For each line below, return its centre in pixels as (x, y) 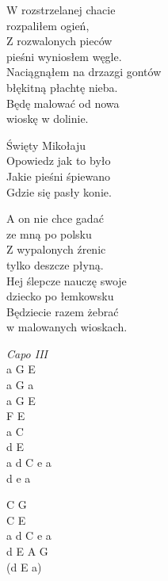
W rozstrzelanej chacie (61, 10)
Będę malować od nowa (63, 103)
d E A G (27, 551)
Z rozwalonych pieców (59, 41)
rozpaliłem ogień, (48, 25)
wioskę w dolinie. (48, 118)
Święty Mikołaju (46, 145)
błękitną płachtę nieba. (62, 87)
